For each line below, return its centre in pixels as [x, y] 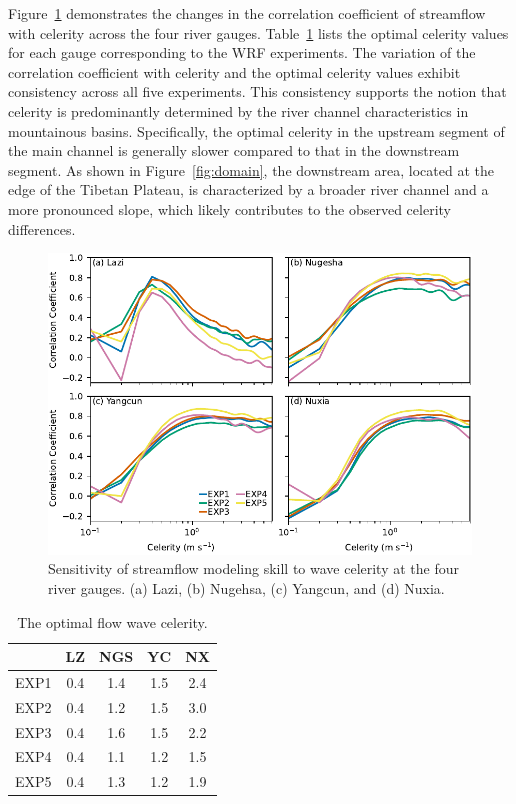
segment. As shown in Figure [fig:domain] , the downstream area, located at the [251, 169]
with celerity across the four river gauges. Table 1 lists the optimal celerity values [258, 32]
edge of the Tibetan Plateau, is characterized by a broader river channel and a [248, 189]
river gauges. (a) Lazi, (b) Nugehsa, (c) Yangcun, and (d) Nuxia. [246, 587]
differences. [42, 228]
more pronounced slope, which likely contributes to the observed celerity [229, 208]
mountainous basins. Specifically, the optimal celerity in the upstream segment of [256, 130]
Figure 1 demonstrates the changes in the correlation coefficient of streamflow [247, 13]
